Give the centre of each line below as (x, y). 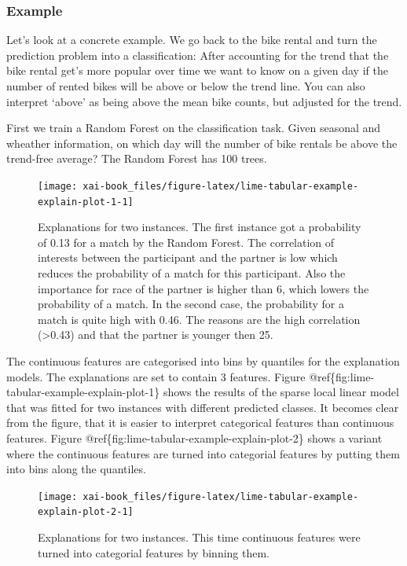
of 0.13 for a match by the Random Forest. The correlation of (186, 242)
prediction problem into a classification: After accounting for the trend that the (198, 55)
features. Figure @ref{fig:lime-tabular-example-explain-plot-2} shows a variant (194, 438)
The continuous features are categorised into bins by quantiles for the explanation (203, 361)
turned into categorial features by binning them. (154, 552)
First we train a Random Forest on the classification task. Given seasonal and (194, 128)
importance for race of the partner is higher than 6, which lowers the (203, 288)
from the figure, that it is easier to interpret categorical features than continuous (200, 423)
